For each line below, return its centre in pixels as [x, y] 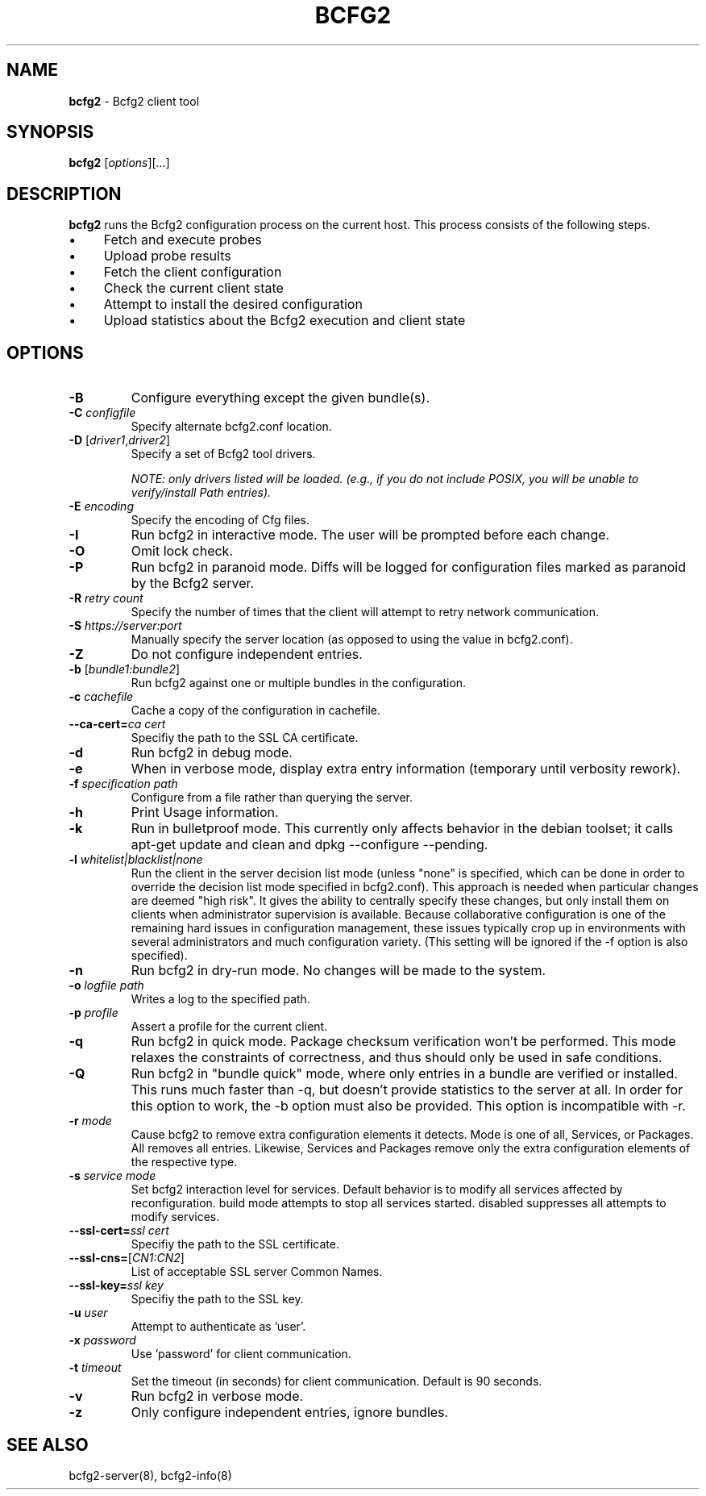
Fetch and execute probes [183, 240]
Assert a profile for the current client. [229, 1027]
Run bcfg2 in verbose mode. [217, 1396]
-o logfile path [106, 986]
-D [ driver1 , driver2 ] [120, 440]
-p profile [93, 1013]
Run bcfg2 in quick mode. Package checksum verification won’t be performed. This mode [403, 1042]
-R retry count [106, 598]
